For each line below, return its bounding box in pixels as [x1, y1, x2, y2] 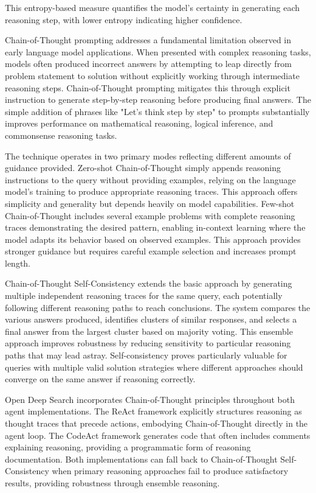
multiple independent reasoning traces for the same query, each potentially [5, 289, 283, 302]
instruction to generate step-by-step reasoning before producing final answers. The [5, 93, 311, 106]
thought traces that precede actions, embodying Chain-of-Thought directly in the [5, 417, 308, 429]
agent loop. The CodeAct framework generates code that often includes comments [5, 428, 311, 441]
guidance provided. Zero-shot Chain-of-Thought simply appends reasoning [5, 161, 281, 174]
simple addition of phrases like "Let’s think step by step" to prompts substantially [5, 105, 310, 117]
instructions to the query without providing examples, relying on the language [5, 173, 296, 186]
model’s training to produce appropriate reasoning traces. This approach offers [5, 185, 298, 198]
